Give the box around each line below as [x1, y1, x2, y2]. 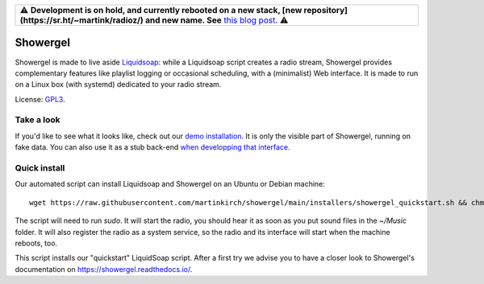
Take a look [15, 114, 60, 126]
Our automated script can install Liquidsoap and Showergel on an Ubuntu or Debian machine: [15, 179, 326, 189]
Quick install [15, 162, 65, 173]
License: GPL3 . [15, 94, 65, 104]
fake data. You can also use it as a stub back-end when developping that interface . [15, 142, 290, 152]
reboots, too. [15, 238, 58, 248]
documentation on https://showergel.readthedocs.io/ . [15, 264, 193, 274]
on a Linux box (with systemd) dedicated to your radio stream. [15, 80, 222, 89]
